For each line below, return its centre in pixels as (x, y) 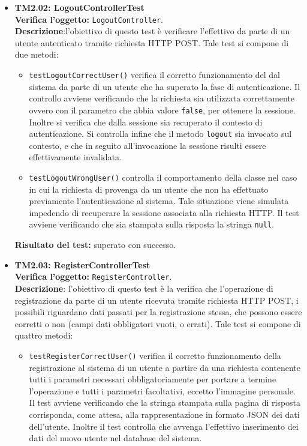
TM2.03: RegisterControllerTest (82, 264)
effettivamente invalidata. (75, 157)
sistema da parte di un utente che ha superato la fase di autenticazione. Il (165, 86)
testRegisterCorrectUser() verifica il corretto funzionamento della (155, 355)
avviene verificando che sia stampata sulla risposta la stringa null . (151, 224)
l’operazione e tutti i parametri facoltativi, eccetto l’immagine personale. (162, 390)
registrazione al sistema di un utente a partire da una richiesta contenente (165, 367)
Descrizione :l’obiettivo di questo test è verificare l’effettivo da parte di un (152, 31)
